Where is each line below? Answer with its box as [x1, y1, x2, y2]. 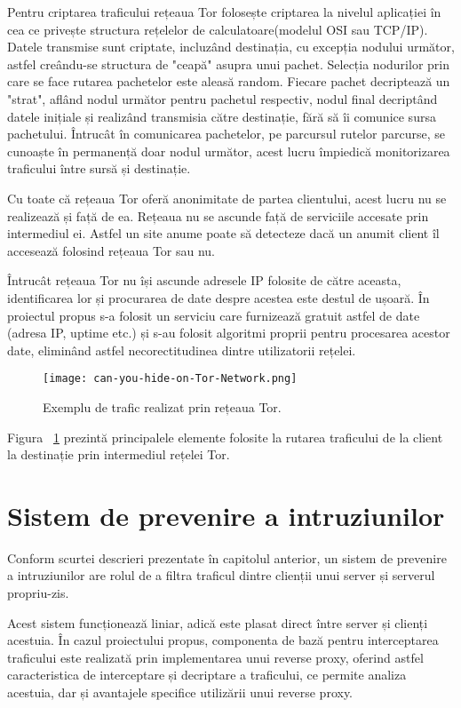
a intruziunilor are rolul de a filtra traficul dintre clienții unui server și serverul [7, 566, 435, 585]
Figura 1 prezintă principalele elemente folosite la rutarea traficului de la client [7, 427, 443, 446]
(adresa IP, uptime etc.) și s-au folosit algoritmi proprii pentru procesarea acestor [7, 323, 450, 342]
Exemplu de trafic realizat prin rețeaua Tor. [43, 397, 282, 416]
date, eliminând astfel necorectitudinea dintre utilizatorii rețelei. [7, 340, 356, 359]
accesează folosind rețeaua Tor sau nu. [7, 241, 216, 259]
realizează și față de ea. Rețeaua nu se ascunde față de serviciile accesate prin [7, 206, 429, 225]
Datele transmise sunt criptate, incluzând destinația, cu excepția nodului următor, [7, 37, 455, 56]
